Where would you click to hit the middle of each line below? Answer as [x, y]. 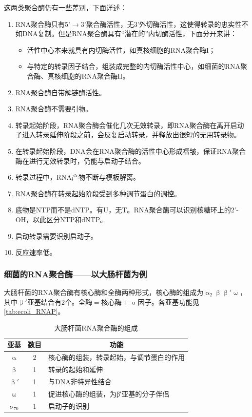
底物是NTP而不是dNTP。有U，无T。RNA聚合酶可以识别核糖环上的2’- [127, 210]
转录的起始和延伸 [76, 369]
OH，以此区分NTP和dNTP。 [61, 219]
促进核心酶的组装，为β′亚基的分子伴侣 [109, 393]
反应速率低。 [36, 252]
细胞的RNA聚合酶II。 [95, 75]
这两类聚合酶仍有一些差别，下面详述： [65, 7]
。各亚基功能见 [175, 302]
